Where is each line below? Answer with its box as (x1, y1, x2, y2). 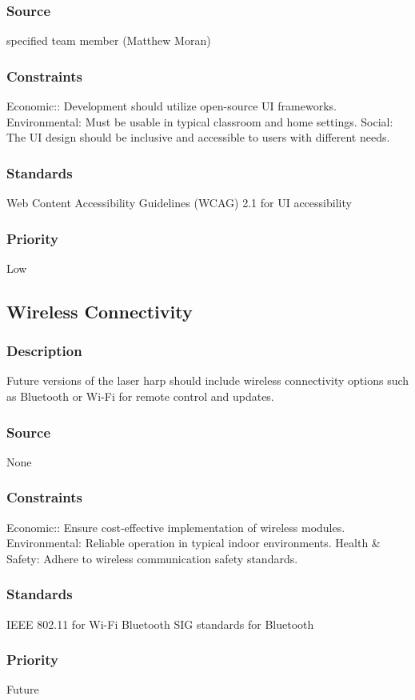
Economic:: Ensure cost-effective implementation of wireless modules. (6, 518, 345, 535)
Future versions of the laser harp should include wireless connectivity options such (6, 372, 409, 389)
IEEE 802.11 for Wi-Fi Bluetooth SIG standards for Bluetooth (6, 615, 314, 632)
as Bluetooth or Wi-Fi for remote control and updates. (6, 388, 274, 405)
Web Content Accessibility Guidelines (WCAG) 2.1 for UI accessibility (6, 194, 352, 211)
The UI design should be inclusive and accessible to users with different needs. (6, 129, 390, 146)
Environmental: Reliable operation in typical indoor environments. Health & (6, 534, 381, 551)
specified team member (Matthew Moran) (6, 32, 211, 49)
